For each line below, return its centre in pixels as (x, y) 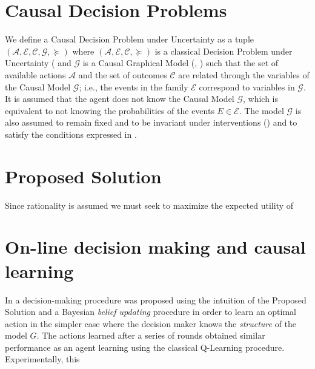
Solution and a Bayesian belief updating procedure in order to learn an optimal (151, 312)
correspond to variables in (247, 86)
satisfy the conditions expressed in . (71, 134)
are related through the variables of (244, 74)
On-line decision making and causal (155, 247)
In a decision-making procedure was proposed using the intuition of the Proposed (156, 300)
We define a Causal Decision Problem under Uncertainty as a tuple (130, 39)
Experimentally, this (42, 359)
